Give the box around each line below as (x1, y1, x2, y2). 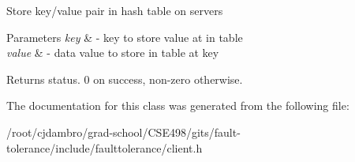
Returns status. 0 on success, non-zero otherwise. (6, 70, 243, 87)
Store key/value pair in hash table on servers (6, 2, 223, 18)
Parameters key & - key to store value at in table (6, 28, 243, 45)
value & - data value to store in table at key (6, 44, 219, 61)
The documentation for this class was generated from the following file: (6, 97, 349, 114)
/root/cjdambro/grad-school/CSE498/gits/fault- (6, 123, 241, 140)
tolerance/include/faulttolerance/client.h (6, 139, 203, 156)
